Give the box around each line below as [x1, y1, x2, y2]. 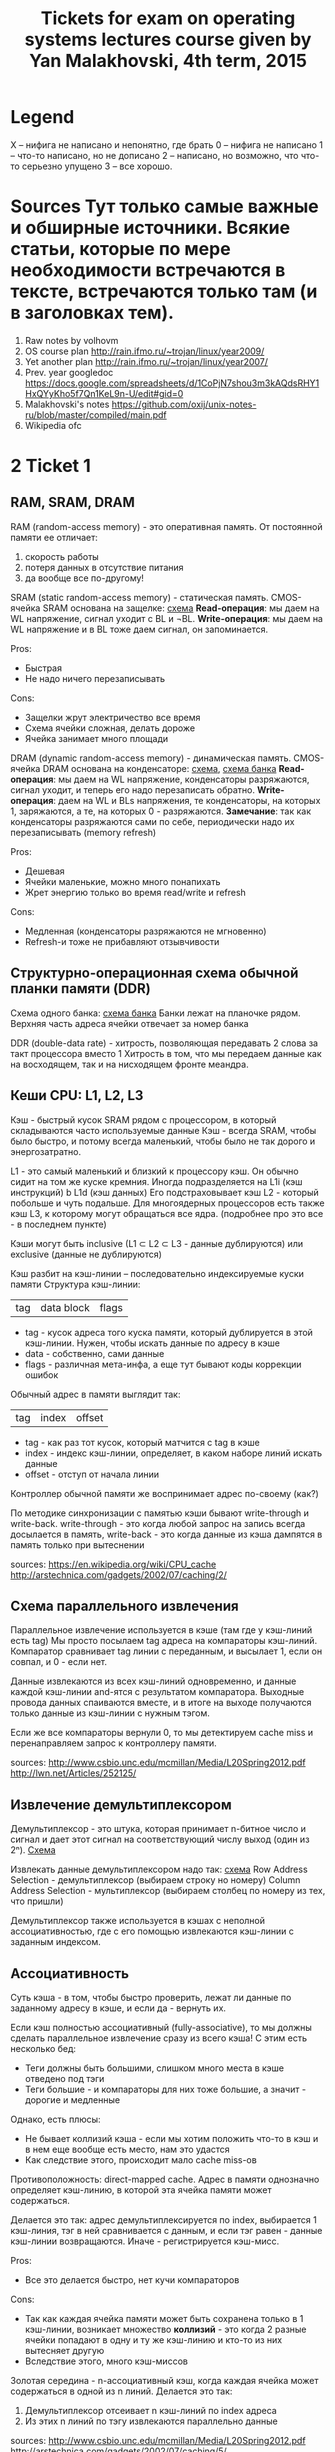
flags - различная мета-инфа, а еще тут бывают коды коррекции [24, 1358, 302, 1370]
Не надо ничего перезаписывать [24, 672, 166, 684]
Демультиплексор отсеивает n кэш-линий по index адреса [24, 2404, 277, 2416]
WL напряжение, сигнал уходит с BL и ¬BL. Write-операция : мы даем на [10, 612, 323, 624]
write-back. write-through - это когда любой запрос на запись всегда [10, 1517, 306, 1529]
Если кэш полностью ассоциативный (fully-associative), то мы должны [10, 2021, 313, 2033]
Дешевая [24, 865, 65, 877]
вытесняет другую [24, 2344, 105, 2356]
